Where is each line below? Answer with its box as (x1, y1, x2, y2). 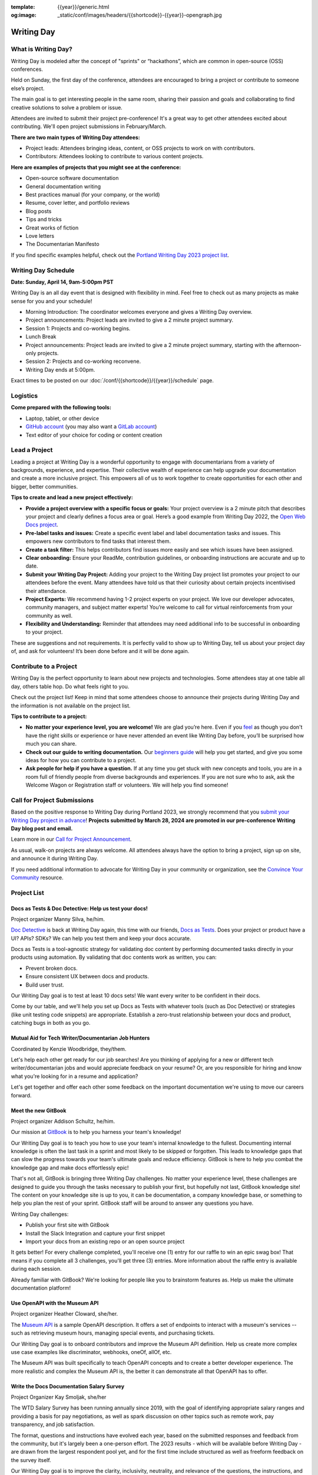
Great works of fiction (25, 224, 79, 231)
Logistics (11, 391, 38, 399)
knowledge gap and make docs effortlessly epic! (11, 1164, 129, 1171)
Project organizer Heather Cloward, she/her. (11, 1310, 118, 1317)
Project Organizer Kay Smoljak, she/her (11, 1394, 107, 1401)
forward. (11, 1091, 32, 1099)
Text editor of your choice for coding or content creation (25, 431, 163, 438)
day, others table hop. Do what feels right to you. (11, 683, 130, 690)
